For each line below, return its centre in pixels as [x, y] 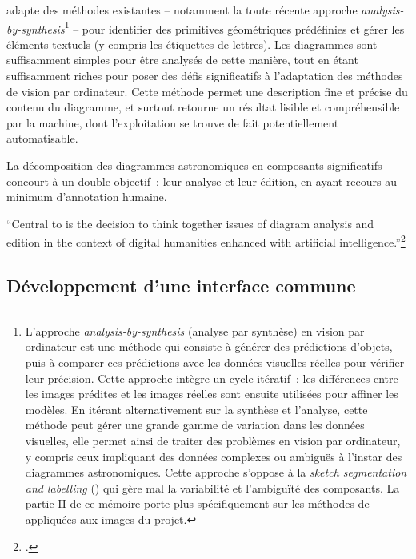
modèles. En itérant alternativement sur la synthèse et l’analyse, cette [196, 409]
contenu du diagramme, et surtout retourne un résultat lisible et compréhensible [203, 107]
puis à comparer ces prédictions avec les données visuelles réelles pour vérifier [215, 362]
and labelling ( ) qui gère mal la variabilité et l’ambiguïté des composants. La [212, 487]
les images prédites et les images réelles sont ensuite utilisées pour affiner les [212, 394]
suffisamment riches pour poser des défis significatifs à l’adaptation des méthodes [205, 76]
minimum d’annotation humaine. [87, 197]
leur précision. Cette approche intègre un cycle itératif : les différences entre [212, 378]
